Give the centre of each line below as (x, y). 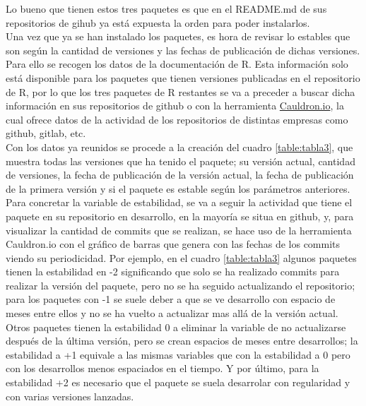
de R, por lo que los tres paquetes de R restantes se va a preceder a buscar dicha (181, 91)
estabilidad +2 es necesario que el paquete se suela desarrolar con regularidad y (178, 382)
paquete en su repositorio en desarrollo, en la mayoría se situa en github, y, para (180, 216)
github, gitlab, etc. (46, 133)
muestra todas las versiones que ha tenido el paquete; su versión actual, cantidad (181, 161)
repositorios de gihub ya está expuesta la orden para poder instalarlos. (158, 22)
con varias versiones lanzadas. (70, 396)
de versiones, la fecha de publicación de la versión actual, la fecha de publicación (180, 175)
